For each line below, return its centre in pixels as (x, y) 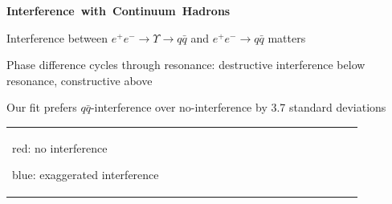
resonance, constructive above (80, 80)
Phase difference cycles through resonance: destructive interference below (186, 65)
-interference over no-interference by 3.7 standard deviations (238, 107)
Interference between (57, 37)
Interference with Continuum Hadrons (118, 10)
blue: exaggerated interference (86, 175)
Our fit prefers (42, 107)
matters (287, 37)
